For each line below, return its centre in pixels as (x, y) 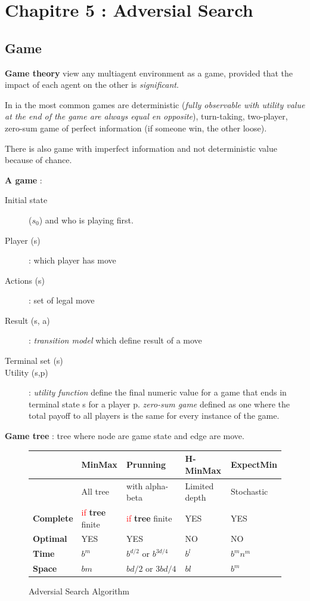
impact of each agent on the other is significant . (92, 85)
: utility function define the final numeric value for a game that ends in (158, 392)
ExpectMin (254, 464)
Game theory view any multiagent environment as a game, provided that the (149, 73)
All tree (95, 491)
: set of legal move (62, 300)
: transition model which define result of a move (115, 340)
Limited (199, 485)
